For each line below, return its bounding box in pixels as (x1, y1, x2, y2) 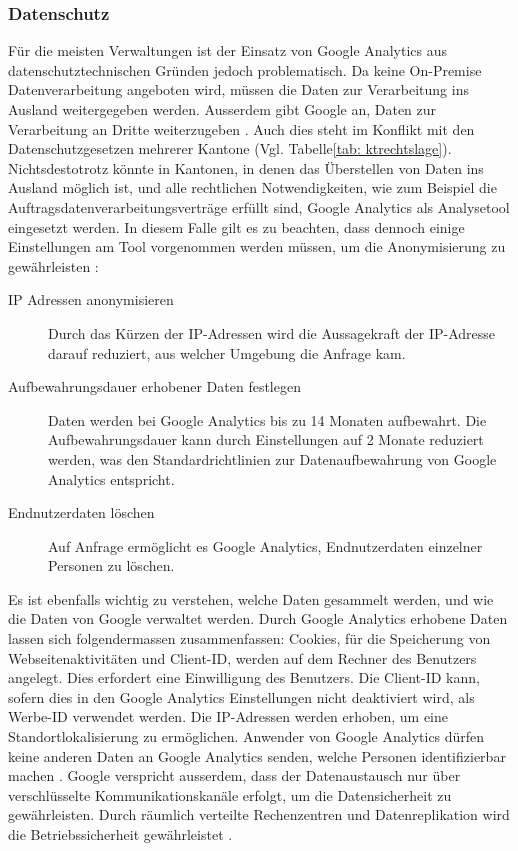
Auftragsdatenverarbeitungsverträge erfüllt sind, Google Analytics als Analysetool (8, 196, 510, 217)
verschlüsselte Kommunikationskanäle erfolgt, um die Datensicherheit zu (8, 784, 452, 805)
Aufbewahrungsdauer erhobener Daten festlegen (8, 376, 301, 397)
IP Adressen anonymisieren (8, 289, 174, 310)
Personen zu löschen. (48, 555, 175, 576)
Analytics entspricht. (48, 468, 175, 489)
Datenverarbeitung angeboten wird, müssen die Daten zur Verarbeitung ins (8, 79, 469, 100)
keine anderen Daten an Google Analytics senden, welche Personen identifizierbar (8, 745, 506, 766)
